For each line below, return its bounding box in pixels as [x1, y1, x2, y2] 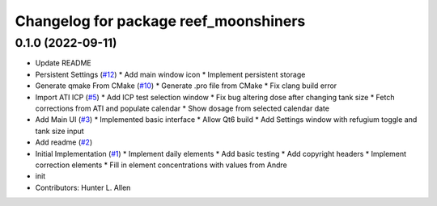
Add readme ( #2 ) [35, 137, 93, 147]
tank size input [35, 126, 84, 136]
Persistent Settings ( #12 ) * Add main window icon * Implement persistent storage [35, 69, 306, 79]
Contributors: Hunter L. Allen [35, 183, 131, 192]
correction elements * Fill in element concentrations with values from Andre [35, 160, 287, 170]
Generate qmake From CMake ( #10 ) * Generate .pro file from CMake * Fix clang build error [35, 81, 337, 90]
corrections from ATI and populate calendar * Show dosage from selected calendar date [35, 103, 329, 113]
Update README [35, 58, 92, 68]
